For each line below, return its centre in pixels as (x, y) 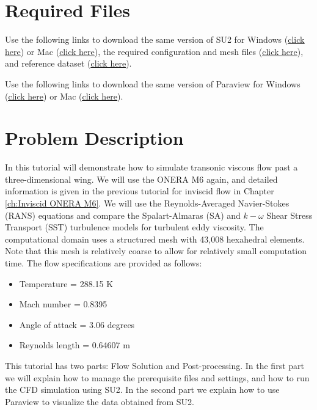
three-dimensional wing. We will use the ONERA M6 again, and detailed (141, 179)
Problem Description (94, 138)
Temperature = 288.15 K (66, 283)
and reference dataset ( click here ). (68, 63)
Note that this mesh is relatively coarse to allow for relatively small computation (156, 251)
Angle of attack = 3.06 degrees (77, 324)
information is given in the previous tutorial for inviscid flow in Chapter (140, 191)
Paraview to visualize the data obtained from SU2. (100, 401)
